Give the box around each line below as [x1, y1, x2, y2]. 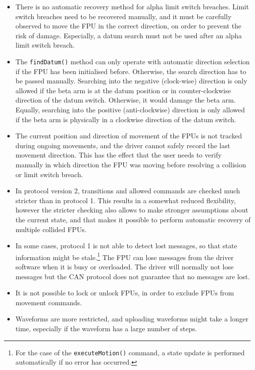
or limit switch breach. [15, 169, 83, 179]
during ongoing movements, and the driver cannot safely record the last [15, 140, 231, 150]
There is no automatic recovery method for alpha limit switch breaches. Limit [15, 1, 249, 11]
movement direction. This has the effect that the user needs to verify [15, 150, 222, 160]
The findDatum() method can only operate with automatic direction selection [15, 56, 250, 66]
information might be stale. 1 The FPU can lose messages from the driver [15, 250, 234, 262]
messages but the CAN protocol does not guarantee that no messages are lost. [15, 271, 250, 281]
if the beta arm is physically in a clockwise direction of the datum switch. [15, 114, 236, 124]
